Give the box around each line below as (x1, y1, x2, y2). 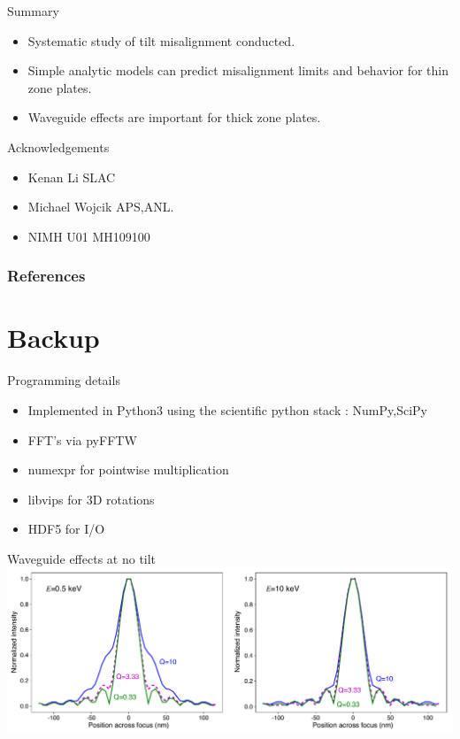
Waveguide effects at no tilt (7, 549, 157, 567)
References (7, 265, 86, 287)
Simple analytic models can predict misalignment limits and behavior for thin (27, 61, 449, 80)
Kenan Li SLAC (27, 167, 116, 186)
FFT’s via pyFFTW (27, 430, 137, 449)
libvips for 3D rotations (27, 489, 155, 508)
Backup (7, 319, 100, 356)
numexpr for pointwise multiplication (27, 460, 229, 479)
